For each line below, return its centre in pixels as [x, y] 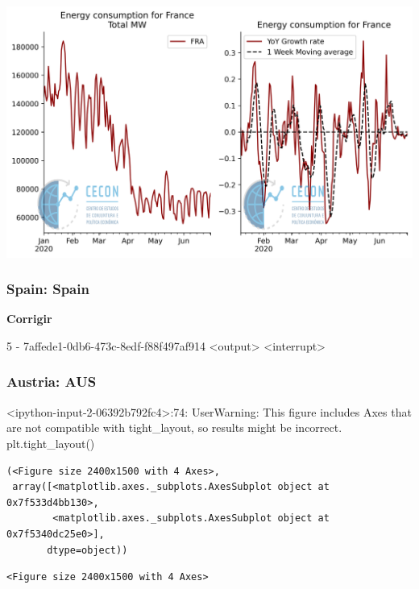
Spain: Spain [48, 289]
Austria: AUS [52, 382]
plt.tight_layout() [51, 443]
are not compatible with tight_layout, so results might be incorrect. [174, 427]
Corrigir [29, 319]
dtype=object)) [87, 550]
